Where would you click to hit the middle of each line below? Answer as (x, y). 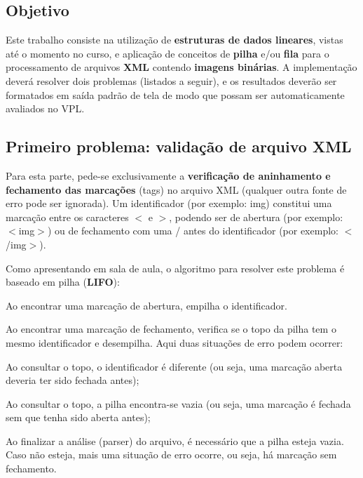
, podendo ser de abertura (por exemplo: (256, 217)
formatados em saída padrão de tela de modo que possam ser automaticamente (175, 94)
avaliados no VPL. (45, 108)
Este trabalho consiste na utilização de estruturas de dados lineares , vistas (174, 40)
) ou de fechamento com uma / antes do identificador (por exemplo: (193, 231)
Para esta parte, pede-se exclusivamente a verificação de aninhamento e (168, 175)
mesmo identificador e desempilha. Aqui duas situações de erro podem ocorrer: (174, 342)
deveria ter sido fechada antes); (73, 380)
